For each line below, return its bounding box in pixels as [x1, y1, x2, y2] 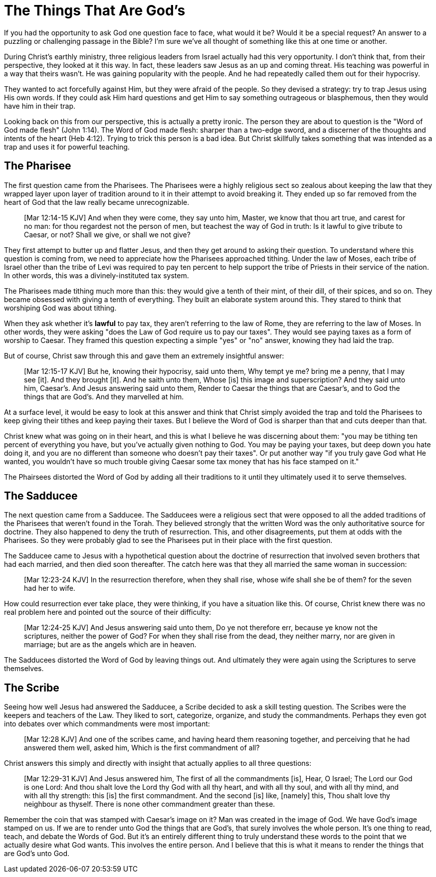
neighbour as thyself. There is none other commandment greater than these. [24, 800, 275, 809]
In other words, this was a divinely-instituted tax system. [4, 271, 189, 280]
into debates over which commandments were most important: [4, 719, 210, 728]
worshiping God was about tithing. [4, 303, 117, 312]
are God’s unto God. [4, 849, 70, 858]
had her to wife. [24, 584, 75, 593]
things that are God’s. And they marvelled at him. [24, 392, 184, 401]
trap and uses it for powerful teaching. [4, 142, 130, 151]
